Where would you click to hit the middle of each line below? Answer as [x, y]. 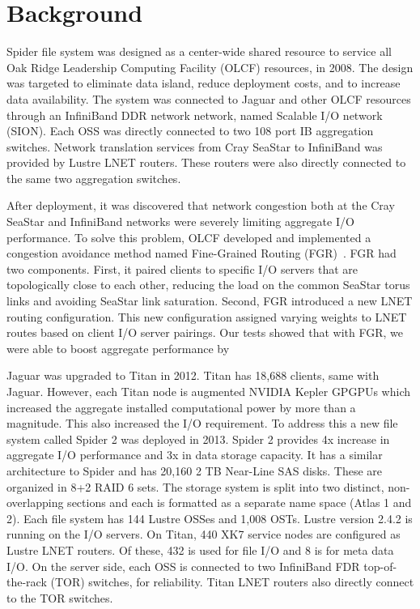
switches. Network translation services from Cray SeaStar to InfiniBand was [195, 146]
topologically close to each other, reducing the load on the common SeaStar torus [208, 285]
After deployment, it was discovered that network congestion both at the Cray [201, 205]
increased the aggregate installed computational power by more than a [181, 407]
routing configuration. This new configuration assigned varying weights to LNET [207, 316]
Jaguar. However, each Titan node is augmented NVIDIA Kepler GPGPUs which [208, 391]
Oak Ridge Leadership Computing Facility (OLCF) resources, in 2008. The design [210, 67]
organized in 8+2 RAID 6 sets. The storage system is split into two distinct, [195, 486]
